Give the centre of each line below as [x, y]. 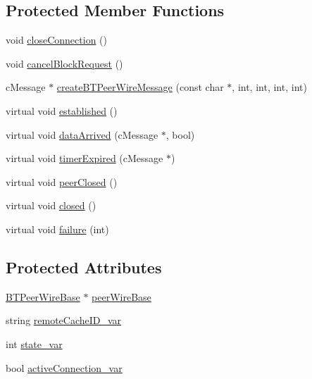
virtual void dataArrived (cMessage [82, 134]
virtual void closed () [51, 205]
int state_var [34, 343]
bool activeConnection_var [64, 367]
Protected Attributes [84, 267]
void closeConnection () [56, 40]
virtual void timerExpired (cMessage [85, 158]
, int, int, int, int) [269, 87]
